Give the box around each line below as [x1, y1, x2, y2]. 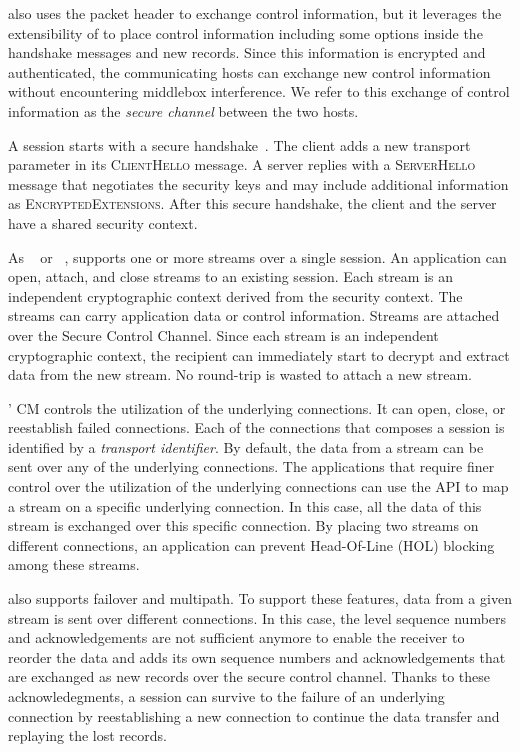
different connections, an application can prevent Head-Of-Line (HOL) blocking [8, 534, 495, 555]
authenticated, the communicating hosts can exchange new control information [8, 61, 491, 82]
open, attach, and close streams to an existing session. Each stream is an [8, 266, 454, 287]
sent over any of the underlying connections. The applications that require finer [8, 456, 495, 477]
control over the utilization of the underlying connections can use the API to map [8, 476, 509, 497]
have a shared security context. [8, 212, 198, 233]
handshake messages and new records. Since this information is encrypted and [8, 42, 486, 63]
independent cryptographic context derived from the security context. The [8, 285, 463, 306]
